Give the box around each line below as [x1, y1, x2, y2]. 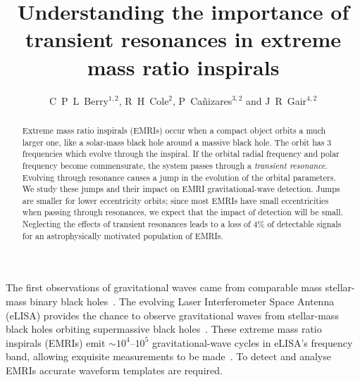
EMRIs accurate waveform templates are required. [6, 363, 223, 378]
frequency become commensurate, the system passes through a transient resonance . [22, 159, 328, 171]
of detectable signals [267, 218, 342, 230]
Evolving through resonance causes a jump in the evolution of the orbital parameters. [22, 171, 336, 183]
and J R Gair [246, 93, 307, 108]
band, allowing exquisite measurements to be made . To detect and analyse [6, 349, 331, 364]
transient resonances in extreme [25, 25, 342, 53]
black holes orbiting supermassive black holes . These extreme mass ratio [6, 321, 322, 336]
